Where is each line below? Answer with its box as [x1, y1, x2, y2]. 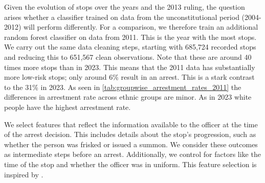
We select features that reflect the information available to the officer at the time [4, 119, 258, 129]
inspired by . [4, 169, 43, 179]
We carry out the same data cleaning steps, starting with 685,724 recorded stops [4, 41, 256, 52]
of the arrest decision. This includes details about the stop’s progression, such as [4, 129, 256, 140]
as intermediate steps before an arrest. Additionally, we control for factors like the [4, 149, 261, 159]
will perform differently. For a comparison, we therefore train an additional [24, 21, 258, 32]
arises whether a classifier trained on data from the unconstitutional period [4, 11, 239, 22]
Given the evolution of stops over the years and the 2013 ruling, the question [4, 2, 245, 12]
